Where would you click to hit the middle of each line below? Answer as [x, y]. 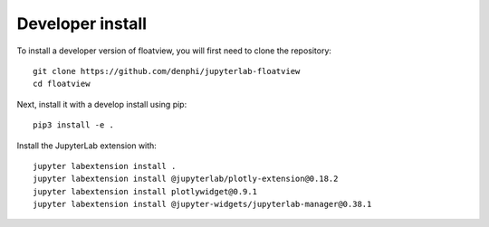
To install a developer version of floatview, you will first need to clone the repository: [174, 51]
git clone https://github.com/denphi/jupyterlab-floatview [167, 71]
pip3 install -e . [74, 125]
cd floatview [62, 84]
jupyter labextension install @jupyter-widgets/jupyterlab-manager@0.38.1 [202, 204]
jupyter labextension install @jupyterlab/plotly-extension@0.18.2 [186, 179]
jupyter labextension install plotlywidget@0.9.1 [145, 191]
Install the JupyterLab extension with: [87, 146]
